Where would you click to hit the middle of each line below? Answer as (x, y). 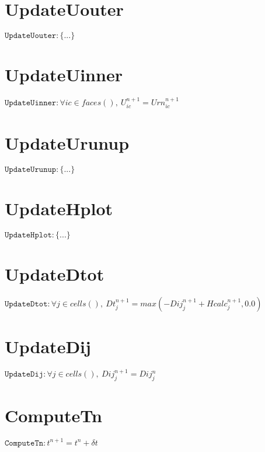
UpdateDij (48, 346)
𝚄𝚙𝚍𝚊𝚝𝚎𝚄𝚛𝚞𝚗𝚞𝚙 (31, 169)
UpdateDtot (55, 273)
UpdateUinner (64, 75)
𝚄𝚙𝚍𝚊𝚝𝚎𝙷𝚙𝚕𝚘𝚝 (28, 235)
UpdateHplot (59, 208)
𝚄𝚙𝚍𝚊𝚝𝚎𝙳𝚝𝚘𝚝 (26, 304)
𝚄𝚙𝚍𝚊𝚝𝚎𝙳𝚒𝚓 (24, 375)
